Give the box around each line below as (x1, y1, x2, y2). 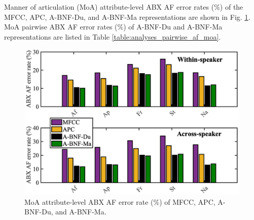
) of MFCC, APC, (159, 196, 215, 207)
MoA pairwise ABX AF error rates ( (4, 21, 118, 32)
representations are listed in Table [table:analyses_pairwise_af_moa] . (4, 31, 221, 42)
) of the (220, 2, 243, 12)
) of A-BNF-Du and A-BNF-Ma (123, 21, 223, 32)
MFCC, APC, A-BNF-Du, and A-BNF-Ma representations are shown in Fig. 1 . (4, 11, 250, 22)
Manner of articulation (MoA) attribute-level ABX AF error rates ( (4, 2, 214, 12)
